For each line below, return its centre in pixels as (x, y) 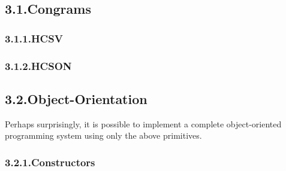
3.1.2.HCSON (38, 65)
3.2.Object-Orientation (76, 98)
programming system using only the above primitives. (103, 135)
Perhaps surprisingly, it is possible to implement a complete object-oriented (143, 123)
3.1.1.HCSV (34, 38)
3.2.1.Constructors (50, 162)
